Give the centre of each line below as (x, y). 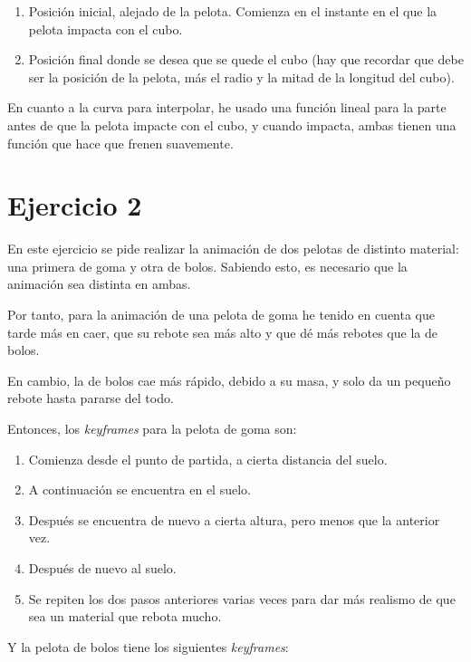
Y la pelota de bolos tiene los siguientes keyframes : (148, 646)
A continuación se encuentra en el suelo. (139, 489)
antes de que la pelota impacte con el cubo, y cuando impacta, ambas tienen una (232, 125)
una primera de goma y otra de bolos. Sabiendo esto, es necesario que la (207, 266)
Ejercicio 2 (75, 205)
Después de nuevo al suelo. (102, 568)
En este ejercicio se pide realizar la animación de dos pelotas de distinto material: (233, 249)
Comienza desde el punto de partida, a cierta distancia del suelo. (208, 459)
